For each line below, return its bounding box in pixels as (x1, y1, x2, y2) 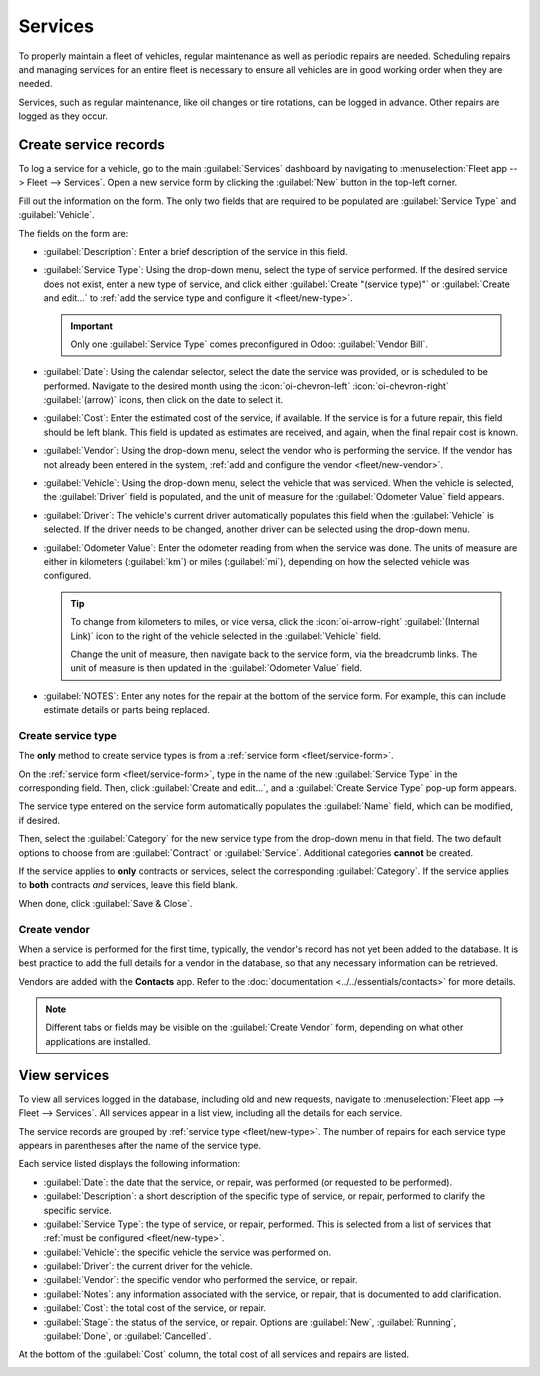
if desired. (18, 814, 60, 826)
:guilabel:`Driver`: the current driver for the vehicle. (43, 1260, 254, 1272)
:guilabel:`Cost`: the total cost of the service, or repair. (43, 1302, 267, 1314)
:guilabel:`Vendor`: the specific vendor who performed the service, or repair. (43, 1274, 358, 1286)
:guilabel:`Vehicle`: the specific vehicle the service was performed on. (43, 1246, 332, 1258)
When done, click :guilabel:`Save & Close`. (18, 897, 193, 909)
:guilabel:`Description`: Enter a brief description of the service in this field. (43, 245, 349, 257)
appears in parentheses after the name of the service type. (18, 1139, 262, 1151)
